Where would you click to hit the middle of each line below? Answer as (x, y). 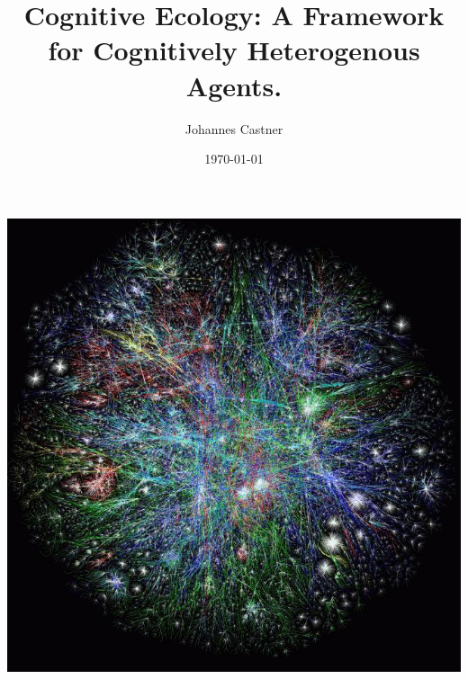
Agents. (234, 85)
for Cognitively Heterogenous (234, 50)
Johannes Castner (234, 128)
